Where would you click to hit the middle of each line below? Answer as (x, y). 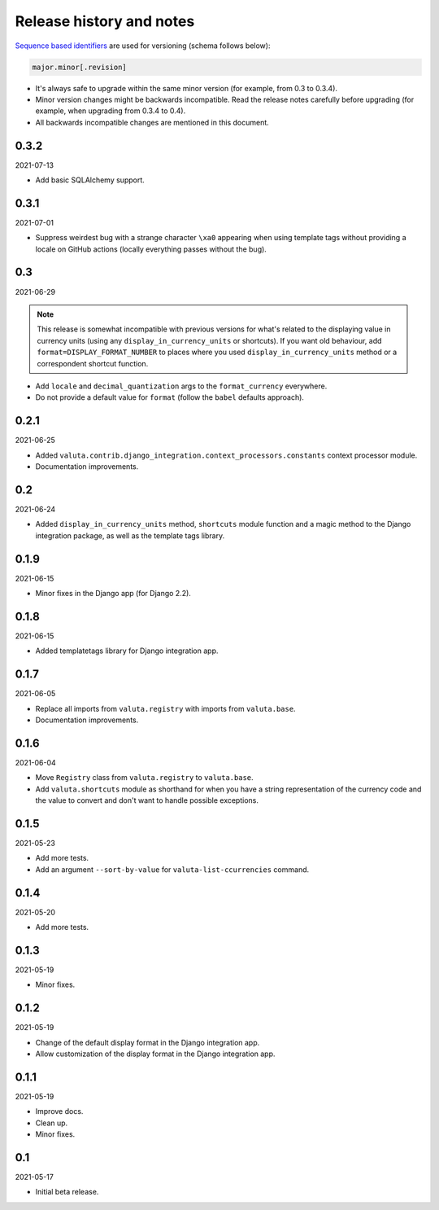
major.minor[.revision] (80, 67)
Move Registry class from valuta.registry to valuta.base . (144, 778)
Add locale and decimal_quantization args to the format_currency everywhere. (181, 386)
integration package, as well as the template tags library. (130, 535)
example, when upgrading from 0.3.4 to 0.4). (111, 111)
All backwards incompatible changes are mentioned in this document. (152, 122)
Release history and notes (105, 21)
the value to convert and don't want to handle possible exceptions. (147, 800)
